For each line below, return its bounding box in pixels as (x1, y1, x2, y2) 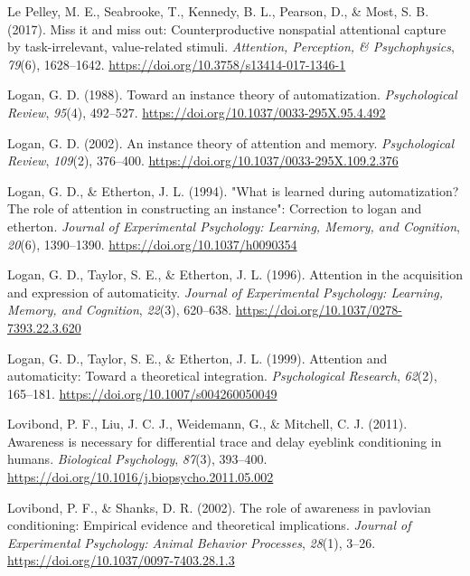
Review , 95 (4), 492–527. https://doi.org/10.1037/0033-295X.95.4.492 (7, 102, 386, 121)
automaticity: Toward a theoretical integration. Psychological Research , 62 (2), (7, 366, 437, 385)
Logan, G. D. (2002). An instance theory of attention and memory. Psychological (7, 133, 455, 152)
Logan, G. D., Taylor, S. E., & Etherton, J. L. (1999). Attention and (7, 348, 388, 367)
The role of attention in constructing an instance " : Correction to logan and (7, 199, 422, 218)
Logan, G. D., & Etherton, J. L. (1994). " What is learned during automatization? (7, 181, 459, 200)
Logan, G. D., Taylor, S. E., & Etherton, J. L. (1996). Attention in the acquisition (7, 265, 463, 284)
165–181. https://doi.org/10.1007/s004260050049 (7, 383, 277, 402)
